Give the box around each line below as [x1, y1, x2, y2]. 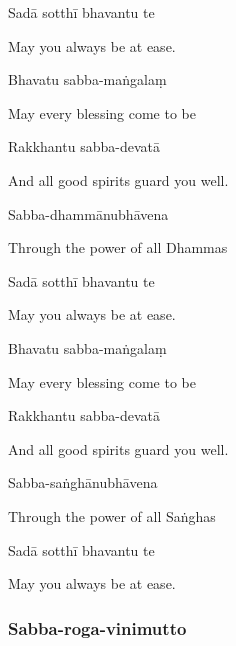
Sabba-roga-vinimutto [8, 615, 187, 640]
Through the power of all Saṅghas [8, 505, 216, 526]
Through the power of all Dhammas [8, 237, 228, 258]
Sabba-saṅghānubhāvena [8, 472, 158, 493]
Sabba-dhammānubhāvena [8, 203, 169, 224]
